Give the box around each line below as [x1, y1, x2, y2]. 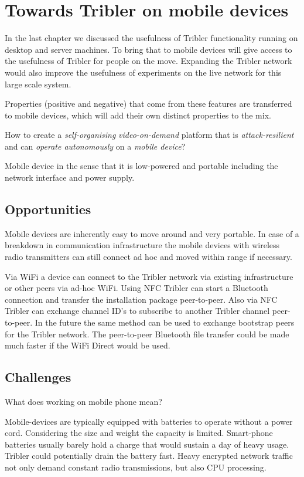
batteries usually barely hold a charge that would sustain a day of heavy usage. [5, 438, 289, 450]
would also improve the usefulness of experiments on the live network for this [5, 66, 282, 78]
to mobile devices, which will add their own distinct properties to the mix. [5, 109, 271, 121]
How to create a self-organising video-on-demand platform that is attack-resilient [5, 128, 294, 141]
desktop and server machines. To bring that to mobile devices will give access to [5, 43, 292, 55]
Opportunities [5, 200, 91, 218]
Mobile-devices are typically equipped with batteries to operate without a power [5, 415, 293, 427]
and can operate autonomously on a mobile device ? [5, 140, 186, 152]
